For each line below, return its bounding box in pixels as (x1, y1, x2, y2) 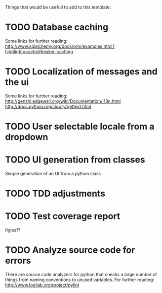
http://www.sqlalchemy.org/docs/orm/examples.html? (5, 43, 115, 49)
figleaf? (5, 227, 21, 233)
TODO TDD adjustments (5, 188, 105, 199)
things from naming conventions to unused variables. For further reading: (5, 277, 155, 283)
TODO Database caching (5, 22, 109, 33)
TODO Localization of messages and (5, 66, 158, 77)
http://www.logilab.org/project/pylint (5, 282, 80, 288)
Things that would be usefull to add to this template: (5, 4, 111, 10)
